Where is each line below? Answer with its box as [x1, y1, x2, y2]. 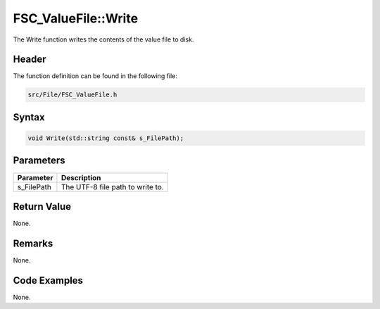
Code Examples [13, 275, 84, 286]
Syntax [13, 111, 45, 123]
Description [61, 172, 101, 182]
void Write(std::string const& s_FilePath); [27, 134, 184, 142]
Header [13, 53, 46, 65]
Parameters [13, 155, 65, 167]
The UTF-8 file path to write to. [61, 182, 165, 191]
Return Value [13, 201, 72, 213]
